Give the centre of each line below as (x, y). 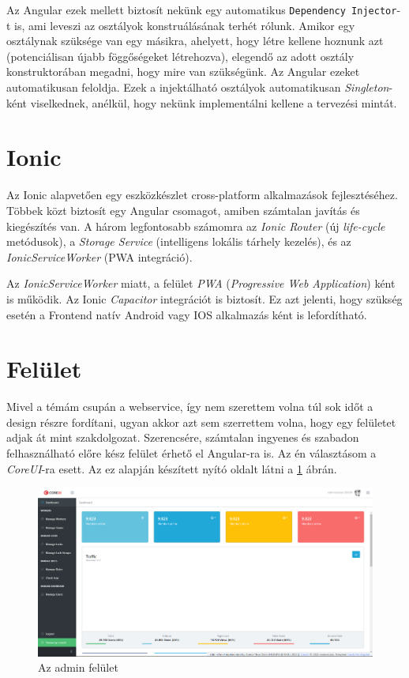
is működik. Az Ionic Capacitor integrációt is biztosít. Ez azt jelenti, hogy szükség (204, 298)
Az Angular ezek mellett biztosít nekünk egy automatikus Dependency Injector (202, 9)
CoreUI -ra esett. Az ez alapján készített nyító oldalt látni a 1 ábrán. (172, 468)
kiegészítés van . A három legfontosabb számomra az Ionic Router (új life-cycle (196, 226)
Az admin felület (78, 667)
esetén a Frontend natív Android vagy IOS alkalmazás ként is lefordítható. (187, 314)
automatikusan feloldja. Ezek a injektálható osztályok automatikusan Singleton (198, 87)
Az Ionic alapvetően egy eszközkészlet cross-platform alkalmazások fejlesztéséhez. (202, 195)
